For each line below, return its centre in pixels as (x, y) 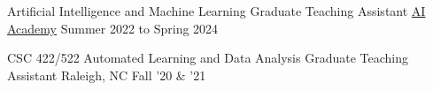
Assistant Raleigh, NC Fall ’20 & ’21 (107, 75)
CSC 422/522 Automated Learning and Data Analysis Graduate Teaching (208, 58)
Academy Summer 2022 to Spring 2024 (113, 28)
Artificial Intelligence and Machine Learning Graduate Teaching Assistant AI (216, 11)
